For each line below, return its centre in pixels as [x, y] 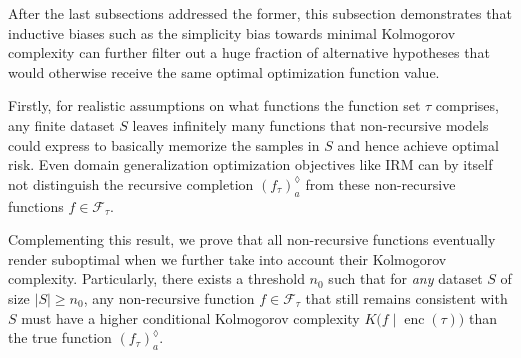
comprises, [467, 105]
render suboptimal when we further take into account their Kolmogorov [227, 258]
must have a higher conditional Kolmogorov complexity [190, 317]
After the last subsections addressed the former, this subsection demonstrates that [260, 13]
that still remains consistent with [406, 297]
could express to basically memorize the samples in [164, 144]
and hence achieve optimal [418, 144]
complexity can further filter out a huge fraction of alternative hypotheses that [249, 52]
